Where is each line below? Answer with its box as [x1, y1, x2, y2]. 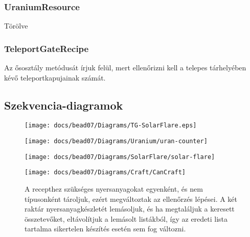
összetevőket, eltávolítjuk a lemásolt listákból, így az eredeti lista [25, 213, 228, 224]
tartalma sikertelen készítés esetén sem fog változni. [25, 223, 186, 234]
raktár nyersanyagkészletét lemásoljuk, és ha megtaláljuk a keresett [25, 203, 235, 214]
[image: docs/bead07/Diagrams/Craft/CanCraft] [25, 169, 186, 176]
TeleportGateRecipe [4, 42, 89, 55]
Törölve [4, 20, 28, 31]
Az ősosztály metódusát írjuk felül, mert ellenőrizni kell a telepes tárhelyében [4, 62, 246, 73]
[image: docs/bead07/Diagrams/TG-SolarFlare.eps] [25, 122, 197, 129]
